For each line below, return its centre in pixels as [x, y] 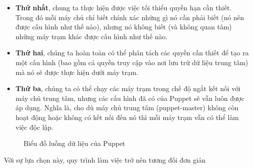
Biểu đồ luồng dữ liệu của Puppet [75, 143]
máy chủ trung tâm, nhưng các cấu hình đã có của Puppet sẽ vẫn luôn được [130, 98]
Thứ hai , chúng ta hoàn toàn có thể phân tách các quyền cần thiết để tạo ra [132, 53]
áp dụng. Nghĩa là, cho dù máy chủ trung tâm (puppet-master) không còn [127, 108]
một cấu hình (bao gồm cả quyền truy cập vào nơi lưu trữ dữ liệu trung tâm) [132, 62]
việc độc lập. [34, 127]
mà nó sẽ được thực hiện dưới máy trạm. [77, 72]
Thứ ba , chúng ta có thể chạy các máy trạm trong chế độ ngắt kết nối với [128, 88]
